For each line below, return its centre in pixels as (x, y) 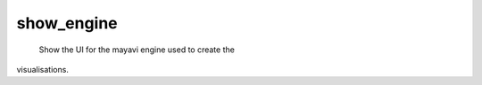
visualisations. (42, 69)
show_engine (67, 23)
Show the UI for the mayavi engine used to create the (137, 50)
